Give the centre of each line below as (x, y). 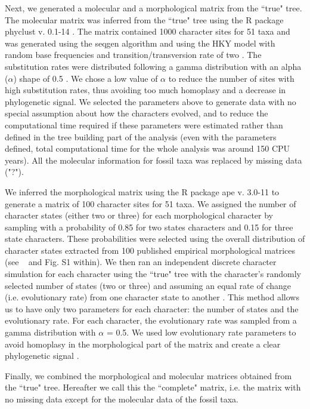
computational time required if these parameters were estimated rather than (144, 124)
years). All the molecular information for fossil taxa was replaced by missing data (154, 160)
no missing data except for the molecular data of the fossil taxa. (122, 399)
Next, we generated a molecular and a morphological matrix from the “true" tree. (154, 8)
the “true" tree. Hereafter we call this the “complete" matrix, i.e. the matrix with (153, 387)
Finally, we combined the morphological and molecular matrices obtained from (148, 375)
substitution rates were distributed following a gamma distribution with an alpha (153, 66)
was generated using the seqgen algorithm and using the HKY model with (140, 43)
